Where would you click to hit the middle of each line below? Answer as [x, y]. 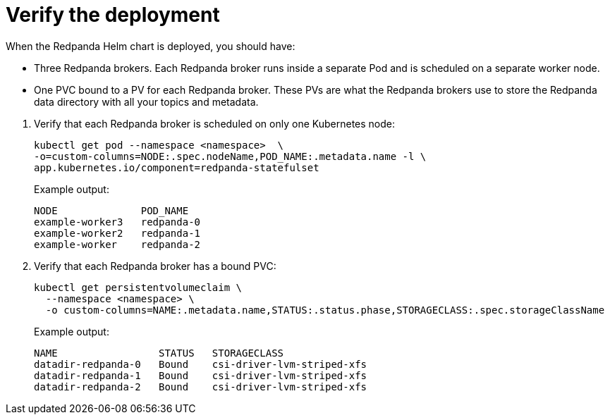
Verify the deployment [113, 15]
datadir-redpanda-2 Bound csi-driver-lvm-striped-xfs [201, 387]
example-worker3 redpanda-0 [117, 222]
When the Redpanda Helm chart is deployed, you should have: [151, 46]
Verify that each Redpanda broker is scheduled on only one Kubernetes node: [214, 123]
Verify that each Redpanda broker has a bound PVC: [155, 266]
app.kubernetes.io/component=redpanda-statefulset [177, 167]
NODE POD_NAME [111, 210]
